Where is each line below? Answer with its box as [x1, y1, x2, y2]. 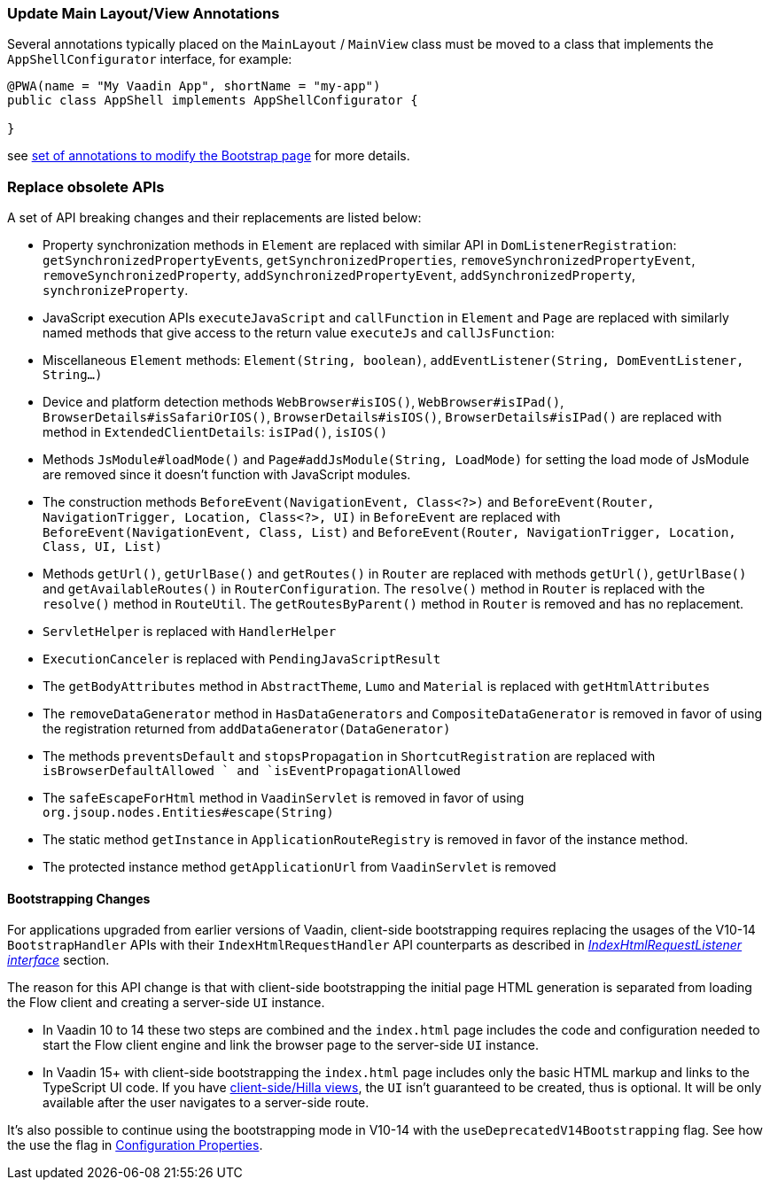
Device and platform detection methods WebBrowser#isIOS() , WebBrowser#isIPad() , [43, 394, 564, 410]
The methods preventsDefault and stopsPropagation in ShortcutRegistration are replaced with [43, 749, 656, 764]
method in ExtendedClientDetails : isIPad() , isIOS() [43, 424, 388, 440]
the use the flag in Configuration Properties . [7, 1137, 263, 1153]
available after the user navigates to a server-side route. [43, 1095, 369, 1111]
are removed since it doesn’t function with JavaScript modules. [43, 467, 411, 483]
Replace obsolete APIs [7, 177, 165, 196]
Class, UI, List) [43, 539, 162, 555]
